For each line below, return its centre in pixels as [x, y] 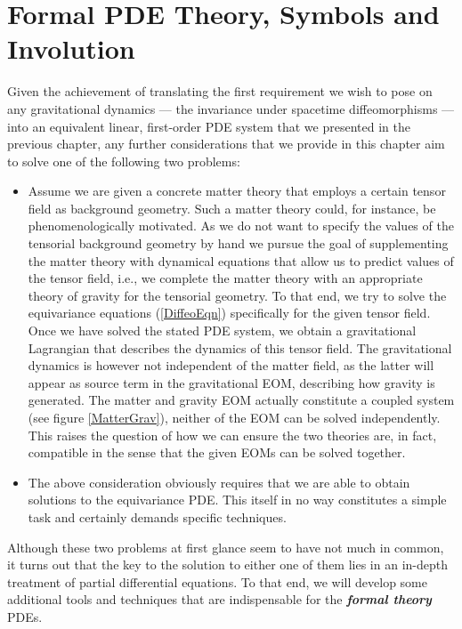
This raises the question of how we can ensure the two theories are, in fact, [232, 435]
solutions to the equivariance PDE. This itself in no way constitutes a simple [237, 500]
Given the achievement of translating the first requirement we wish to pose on [220, 91]
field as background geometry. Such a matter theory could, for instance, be [232, 208]
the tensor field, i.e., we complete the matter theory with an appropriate [225, 278]
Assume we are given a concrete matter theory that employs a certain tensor [237, 191]
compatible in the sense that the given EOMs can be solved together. [217, 452]
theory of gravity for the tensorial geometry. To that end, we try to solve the [237, 295]
